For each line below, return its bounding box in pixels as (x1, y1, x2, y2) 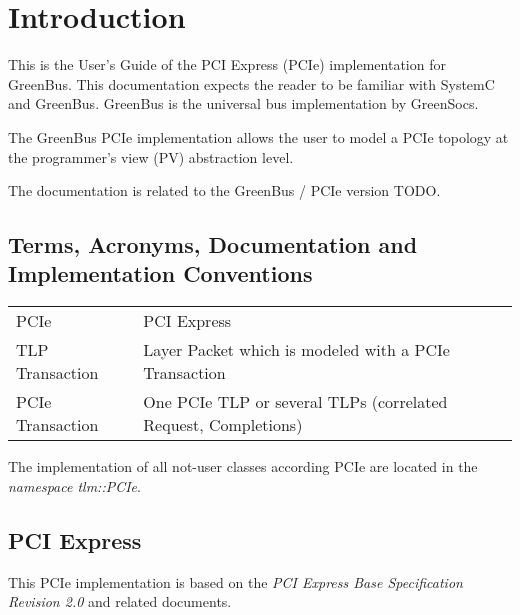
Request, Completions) (143, 413, 303, 437)
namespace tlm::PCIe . (8, 475, 141, 496)
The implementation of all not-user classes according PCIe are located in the (8, 456, 478, 477)
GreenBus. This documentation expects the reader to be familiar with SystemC (8, 73, 495, 94)
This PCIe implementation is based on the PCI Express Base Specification (8, 571, 463, 592)
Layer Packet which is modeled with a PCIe (143, 338, 450, 362)
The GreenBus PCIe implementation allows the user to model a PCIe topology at (8, 126, 509, 147)
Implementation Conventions (8, 258, 313, 289)
